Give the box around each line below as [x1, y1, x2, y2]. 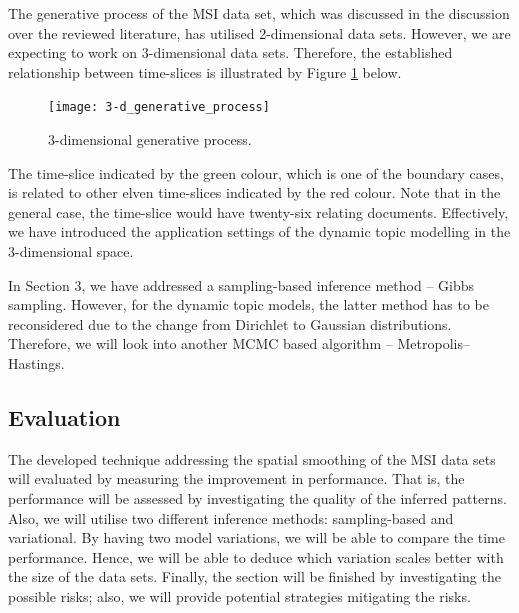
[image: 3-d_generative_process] [48, 100, 270, 115]
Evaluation [8, 401, 121, 432]
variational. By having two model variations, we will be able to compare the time [8, 527, 505, 548]
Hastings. [8, 352, 65, 373]
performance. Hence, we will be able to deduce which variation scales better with [8, 546, 504, 567]
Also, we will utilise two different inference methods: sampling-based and [8, 507, 454, 528]
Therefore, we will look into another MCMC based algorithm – [8, 333, 393, 354]
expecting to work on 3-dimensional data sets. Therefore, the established [8, 42, 453, 63]
